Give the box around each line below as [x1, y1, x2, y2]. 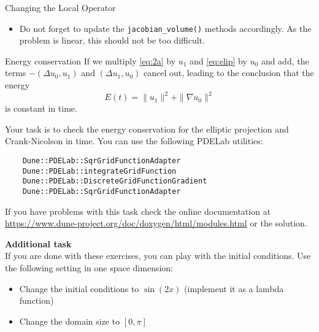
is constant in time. [5, 102, 77, 115]
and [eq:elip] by [190, 54, 247, 67]
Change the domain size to [19, 314, 120, 327]
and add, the [261, 54, 309, 67]
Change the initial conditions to [19, 282, 139, 295]
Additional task [5, 237, 72, 250]
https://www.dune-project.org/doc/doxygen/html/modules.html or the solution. [5, 217, 307, 230]
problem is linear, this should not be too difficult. [19, 34, 205, 47]
